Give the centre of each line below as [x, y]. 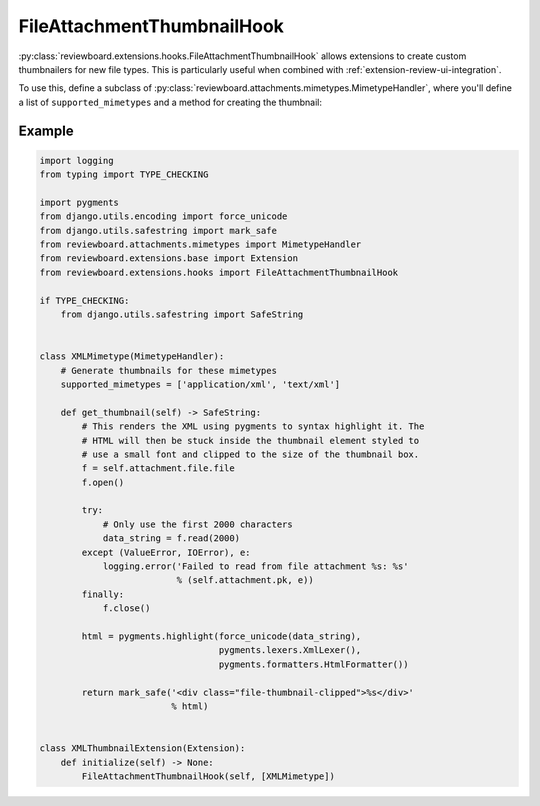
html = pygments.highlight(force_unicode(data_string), [221, 636]
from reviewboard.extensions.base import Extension [169, 258]
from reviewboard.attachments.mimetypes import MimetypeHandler [200, 244]
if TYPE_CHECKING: [84, 300]
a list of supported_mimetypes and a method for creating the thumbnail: [170, 102]
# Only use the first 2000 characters [198, 524]
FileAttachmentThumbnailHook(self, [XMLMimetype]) [208, 776]
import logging [76, 160]
